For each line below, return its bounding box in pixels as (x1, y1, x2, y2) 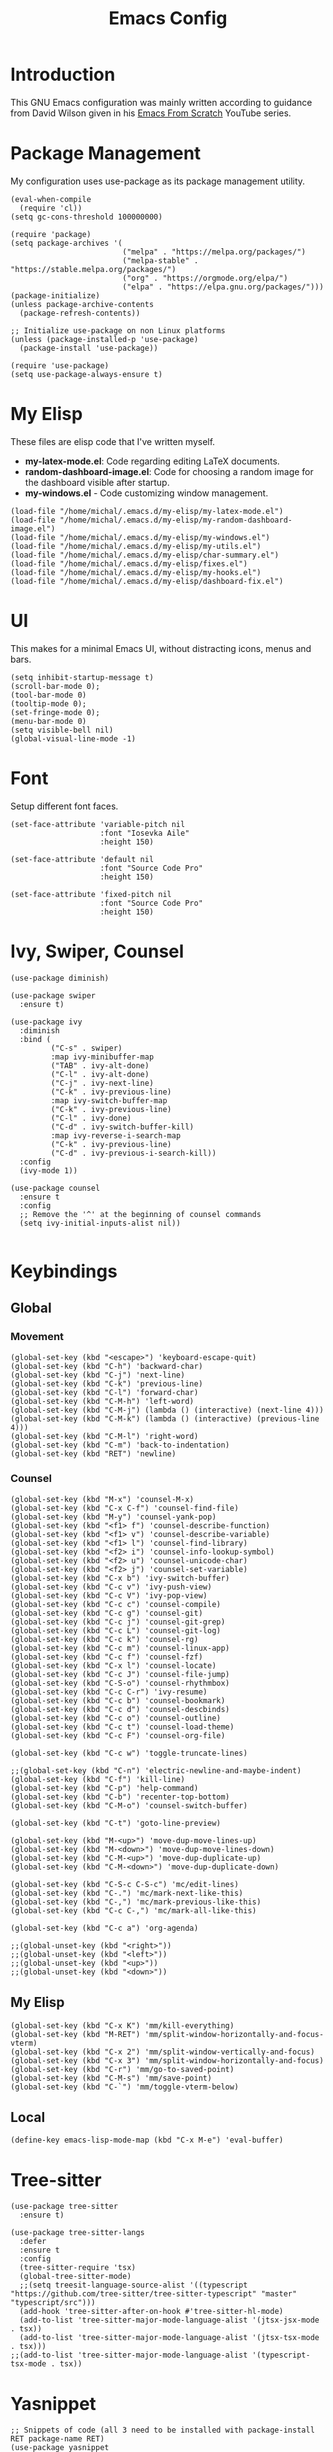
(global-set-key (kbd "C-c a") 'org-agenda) (10, 1923, 199, 1933)
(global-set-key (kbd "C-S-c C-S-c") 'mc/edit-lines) (10, 1879, 240, 1889)
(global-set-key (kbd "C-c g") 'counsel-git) (10, 1608, 203, 1618)
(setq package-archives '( (10, 238, 123, 248)
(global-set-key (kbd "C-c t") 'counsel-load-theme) (10, 1722, 235, 1732)
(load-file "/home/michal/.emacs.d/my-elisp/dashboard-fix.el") (10, 576, 284, 586)
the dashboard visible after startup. (24, 476, 170, 488)
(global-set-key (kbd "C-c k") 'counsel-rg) (10, 1634, 199, 1644)
